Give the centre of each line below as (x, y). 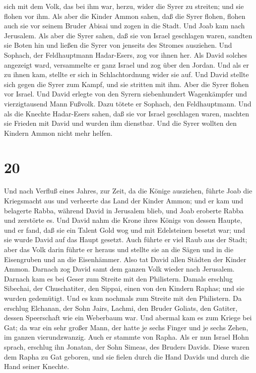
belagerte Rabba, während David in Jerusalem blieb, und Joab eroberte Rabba (124, 210)
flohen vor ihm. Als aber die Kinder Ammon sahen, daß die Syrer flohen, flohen (125, 16)
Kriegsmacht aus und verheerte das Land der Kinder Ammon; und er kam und (124, 201)
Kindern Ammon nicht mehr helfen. (58, 133)
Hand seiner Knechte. (37, 366)
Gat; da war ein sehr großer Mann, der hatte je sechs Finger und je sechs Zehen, (126, 327)
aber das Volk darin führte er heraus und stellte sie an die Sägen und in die (119, 249)
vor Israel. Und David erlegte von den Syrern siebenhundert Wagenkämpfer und (126, 94)
